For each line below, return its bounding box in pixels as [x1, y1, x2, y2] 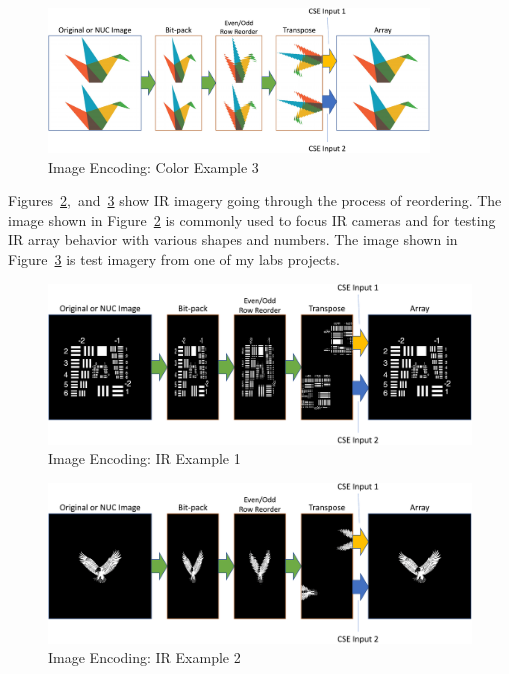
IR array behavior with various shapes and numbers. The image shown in [8, 229, 458, 250]
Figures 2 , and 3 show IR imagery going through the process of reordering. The [8, 190, 502, 211]
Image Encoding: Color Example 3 [48, 156, 259, 177]
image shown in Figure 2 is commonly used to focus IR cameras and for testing [8, 209, 496, 230]
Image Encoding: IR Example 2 [48, 647, 241, 668]
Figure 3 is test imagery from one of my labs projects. [8, 248, 340, 269]
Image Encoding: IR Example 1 [48, 448, 241, 469]
